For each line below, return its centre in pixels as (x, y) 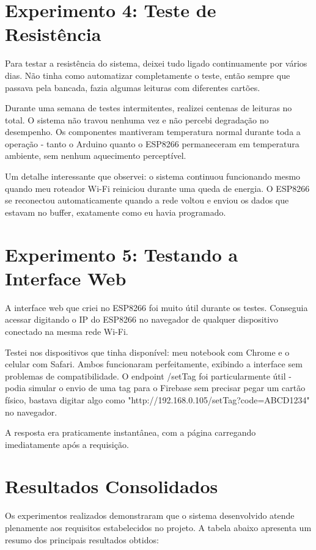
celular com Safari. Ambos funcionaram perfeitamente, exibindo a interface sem (154, 364)
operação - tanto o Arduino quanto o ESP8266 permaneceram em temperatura (152, 143)
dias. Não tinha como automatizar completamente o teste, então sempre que (148, 75)
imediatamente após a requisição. (67, 444)
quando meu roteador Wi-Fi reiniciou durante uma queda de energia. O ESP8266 (157, 188)
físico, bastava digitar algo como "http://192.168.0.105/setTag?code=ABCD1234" (157, 399)
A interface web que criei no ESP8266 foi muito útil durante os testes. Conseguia (156, 307)
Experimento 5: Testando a (122, 254)
